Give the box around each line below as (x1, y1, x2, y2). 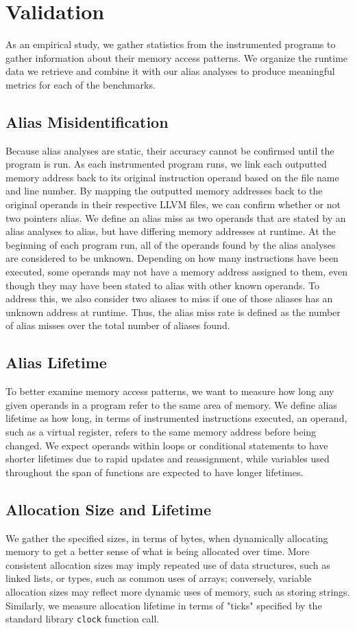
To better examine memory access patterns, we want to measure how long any (5, 384, 334, 398)
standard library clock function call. (5, 611, 160, 626)
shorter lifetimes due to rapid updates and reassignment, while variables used (5, 451, 330, 466)
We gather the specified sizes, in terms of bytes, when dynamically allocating (5, 530, 328, 545)
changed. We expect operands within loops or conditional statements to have (5, 438, 328, 452)
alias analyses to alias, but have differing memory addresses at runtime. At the (5, 224, 336, 238)
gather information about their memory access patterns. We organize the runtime (5, 50, 348, 65)
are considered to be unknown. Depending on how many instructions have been (5, 251, 339, 265)
